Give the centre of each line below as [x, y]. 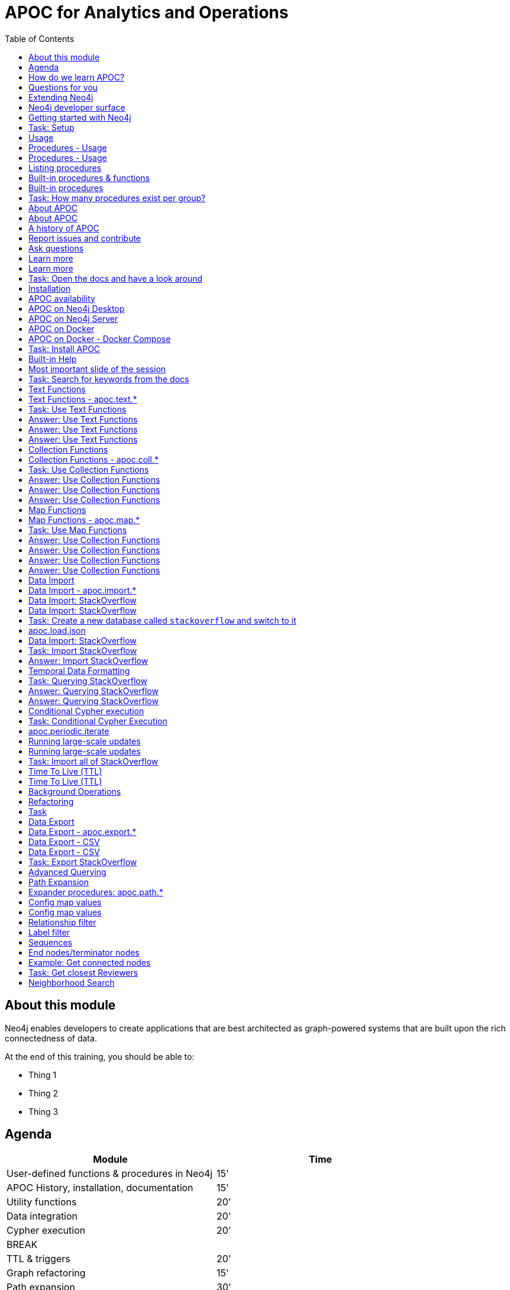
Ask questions [56, 248]
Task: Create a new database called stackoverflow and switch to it [162, 620]
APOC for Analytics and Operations [147, 12]
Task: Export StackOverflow [83, 862]
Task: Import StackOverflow [83, 650]
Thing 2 [43, 1093]
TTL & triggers [38, 1259]
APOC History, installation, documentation [100, 1188]
